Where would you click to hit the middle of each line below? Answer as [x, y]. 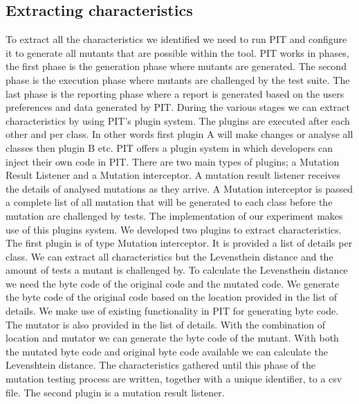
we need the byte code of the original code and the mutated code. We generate [173, 283]
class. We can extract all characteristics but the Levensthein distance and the [169, 256]
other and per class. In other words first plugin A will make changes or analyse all [179, 134]
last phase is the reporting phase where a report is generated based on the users [175, 93]
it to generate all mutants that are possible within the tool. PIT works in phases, [177, 52]
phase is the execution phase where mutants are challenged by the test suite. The [178, 79]
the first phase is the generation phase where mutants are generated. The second [176, 66]
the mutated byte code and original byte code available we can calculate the [167, 351]
